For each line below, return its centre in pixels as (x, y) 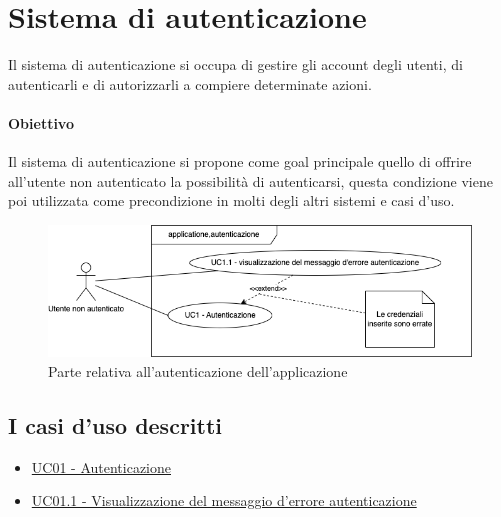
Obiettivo (41, 122)
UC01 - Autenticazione (101, 466)
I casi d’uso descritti (115, 425)
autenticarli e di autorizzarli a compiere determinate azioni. (190, 83)
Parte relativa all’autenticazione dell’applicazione (198, 371)
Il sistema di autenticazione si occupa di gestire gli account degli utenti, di (235, 64)
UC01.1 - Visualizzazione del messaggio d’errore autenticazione (224, 500)
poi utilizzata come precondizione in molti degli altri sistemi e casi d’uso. (231, 200)
